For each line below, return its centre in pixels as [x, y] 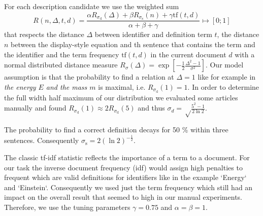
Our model [227, 65]
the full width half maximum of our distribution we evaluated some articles [121, 97]
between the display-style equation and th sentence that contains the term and [133, 44]
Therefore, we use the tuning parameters [67, 207]
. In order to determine [223, 86]
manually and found [35, 108]
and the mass [67, 86]
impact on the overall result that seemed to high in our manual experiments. [123, 197]
